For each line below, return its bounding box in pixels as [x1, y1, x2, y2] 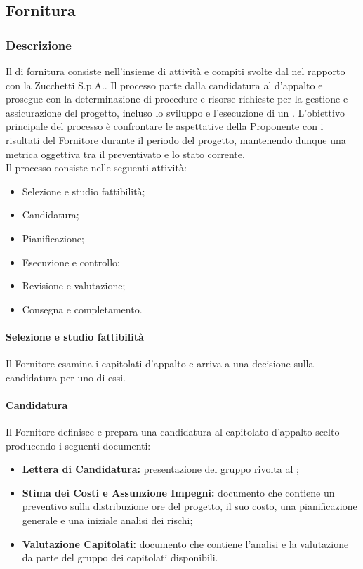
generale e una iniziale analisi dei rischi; [22, 513, 193, 528]
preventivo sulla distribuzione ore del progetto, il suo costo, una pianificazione [22, 499, 357, 514]
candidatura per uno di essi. [6, 369, 126, 384]
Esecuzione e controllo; [22, 254, 120, 269]
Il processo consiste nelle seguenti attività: [6, 160, 187, 175]
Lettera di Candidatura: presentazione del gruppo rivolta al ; [22, 462, 299, 476]
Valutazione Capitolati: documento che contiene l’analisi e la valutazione [22, 536, 349, 551]
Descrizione [6, 36, 72, 53]
